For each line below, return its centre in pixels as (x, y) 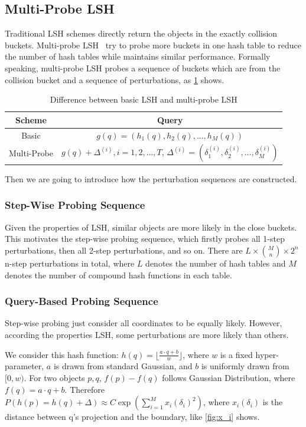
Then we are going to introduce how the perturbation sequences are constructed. (151, 178)
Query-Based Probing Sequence (82, 301)
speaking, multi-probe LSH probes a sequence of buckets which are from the (143, 68)
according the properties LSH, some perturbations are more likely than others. (147, 334)
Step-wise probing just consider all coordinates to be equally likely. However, (144, 323)
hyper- (267, 354)
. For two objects (54, 377)
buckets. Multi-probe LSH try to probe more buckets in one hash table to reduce (153, 45)
